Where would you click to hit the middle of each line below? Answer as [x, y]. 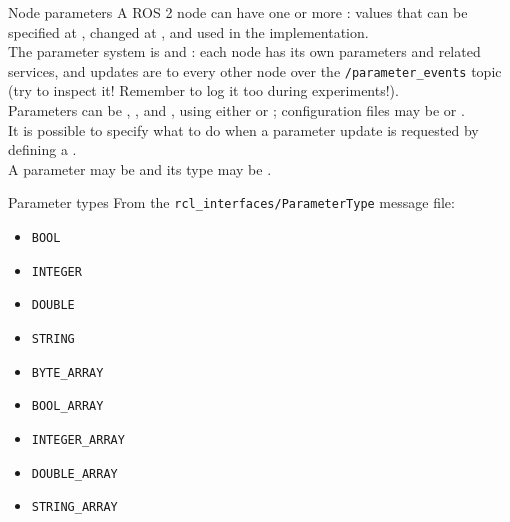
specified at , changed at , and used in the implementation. [188, 31]
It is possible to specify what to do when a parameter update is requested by [243, 129]
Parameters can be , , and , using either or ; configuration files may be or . [236, 110]
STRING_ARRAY [74, 507]
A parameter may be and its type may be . [140, 168]
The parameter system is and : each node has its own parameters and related [244, 51]
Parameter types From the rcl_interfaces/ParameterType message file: [231, 202]
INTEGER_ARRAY [78, 440]
